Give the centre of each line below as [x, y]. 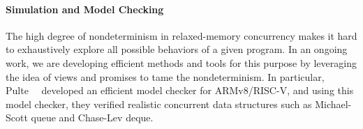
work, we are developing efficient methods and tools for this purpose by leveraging [181, 62]
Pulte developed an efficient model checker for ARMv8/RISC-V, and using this [180, 90]
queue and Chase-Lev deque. [92, 117]
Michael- [333, 104]
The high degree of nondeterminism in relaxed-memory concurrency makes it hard [181, 35]
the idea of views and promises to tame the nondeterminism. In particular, [165, 76]
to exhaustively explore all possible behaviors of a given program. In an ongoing [177, 49]
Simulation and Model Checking [85, 9]
